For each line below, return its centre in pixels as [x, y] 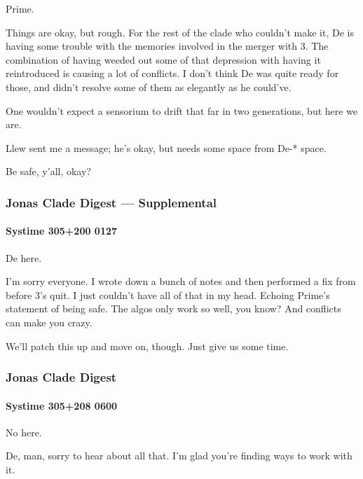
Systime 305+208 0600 [62, 405]
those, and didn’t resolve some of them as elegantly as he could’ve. [149, 86]
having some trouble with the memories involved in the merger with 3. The [167, 46]
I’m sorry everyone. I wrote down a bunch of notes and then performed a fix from [181, 281]
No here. [24, 432]
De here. [24, 257]
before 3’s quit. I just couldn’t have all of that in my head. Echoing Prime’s [168, 294]
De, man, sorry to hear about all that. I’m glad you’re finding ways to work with [179, 456]
